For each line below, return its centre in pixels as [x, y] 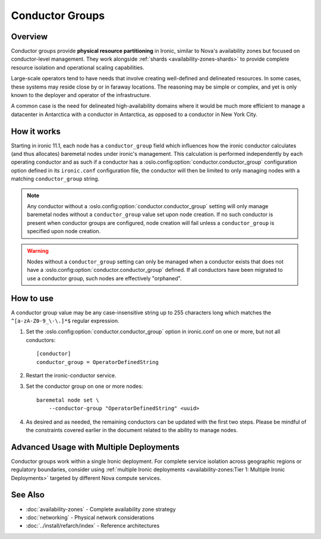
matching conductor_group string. [55, 179]
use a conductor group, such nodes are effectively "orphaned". [104, 278]
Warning [38, 250]
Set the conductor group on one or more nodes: [84, 386]
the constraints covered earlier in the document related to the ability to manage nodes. [132, 430]
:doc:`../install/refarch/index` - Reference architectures [93, 526]
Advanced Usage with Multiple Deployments [95, 447]
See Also [28, 495]
